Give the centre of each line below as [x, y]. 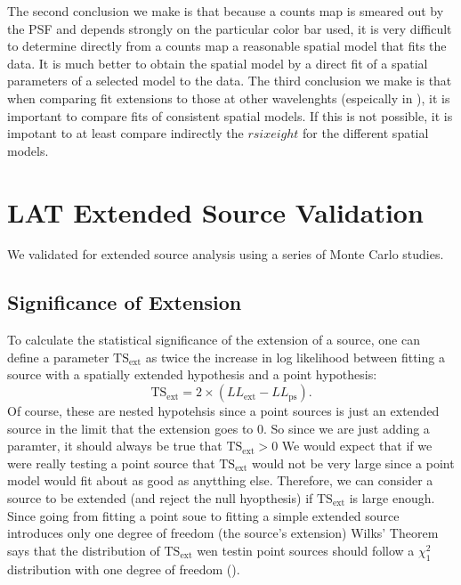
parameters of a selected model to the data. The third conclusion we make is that [230, 81]
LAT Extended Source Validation [215, 211]
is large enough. [392, 498]
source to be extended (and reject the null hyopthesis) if [160, 498]
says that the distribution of [84, 550]
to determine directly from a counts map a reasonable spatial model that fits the [227, 46]
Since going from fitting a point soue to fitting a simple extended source [203, 515]
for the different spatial [366, 133]
